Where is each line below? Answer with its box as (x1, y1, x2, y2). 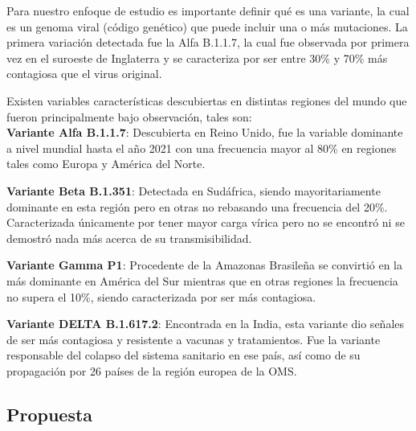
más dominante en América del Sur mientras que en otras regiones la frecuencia (6, 272, 398, 289)
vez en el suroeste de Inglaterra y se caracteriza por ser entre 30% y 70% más (6, 49, 388, 66)
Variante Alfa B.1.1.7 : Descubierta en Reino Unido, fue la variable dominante (6, 124, 403, 141)
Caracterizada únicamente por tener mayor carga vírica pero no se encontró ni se (6, 214, 405, 231)
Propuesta (6, 401, 93, 426)
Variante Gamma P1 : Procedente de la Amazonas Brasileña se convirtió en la (6, 257, 402, 273)
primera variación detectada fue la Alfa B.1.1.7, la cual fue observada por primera (6, 34, 410, 51)
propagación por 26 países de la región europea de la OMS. (6, 362, 297, 379)
